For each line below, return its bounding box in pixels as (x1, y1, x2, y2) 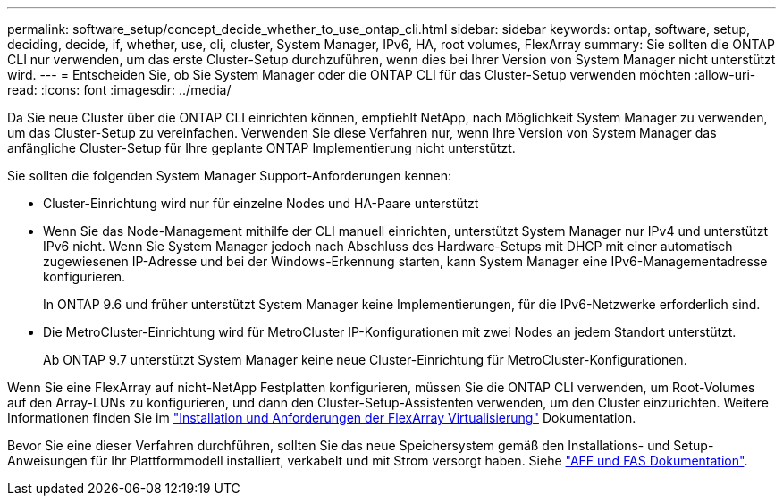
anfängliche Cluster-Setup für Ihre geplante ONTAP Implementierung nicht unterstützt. (7, 140, 516, 155)
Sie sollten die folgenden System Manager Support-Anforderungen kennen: (7, 168, 452, 183)
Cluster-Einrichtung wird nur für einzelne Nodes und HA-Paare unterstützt (43, 196, 479, 211)
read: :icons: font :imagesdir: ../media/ (7, 82, 232, 97)
